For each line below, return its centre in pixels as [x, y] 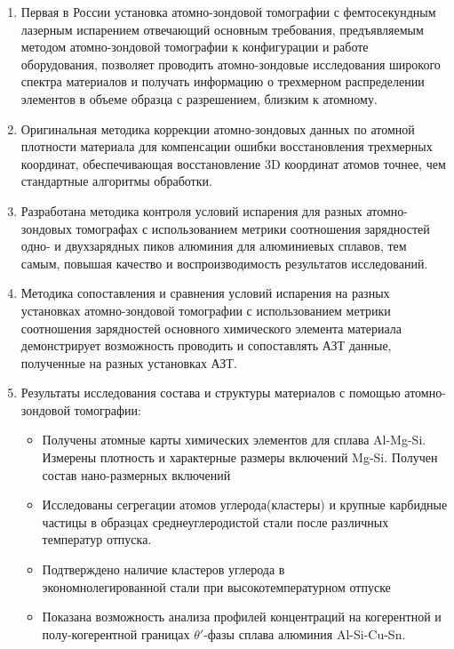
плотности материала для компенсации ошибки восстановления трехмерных [227, 146]
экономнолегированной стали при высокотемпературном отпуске [216, 586]
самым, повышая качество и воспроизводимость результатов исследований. [224, 263]
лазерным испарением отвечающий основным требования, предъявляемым [222, 29]
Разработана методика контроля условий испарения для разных [191, 210]
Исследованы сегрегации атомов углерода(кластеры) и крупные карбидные [245, 505]
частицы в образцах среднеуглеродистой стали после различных [215, 521]
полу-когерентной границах [116, 633]
